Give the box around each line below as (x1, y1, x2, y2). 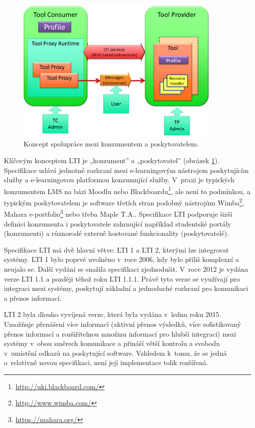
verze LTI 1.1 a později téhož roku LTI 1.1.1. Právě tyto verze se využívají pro (4, 273, 240, 284)
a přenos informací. (4, 292, 62, 303)
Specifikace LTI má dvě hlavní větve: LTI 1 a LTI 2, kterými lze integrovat (4, 244, 229, 255)
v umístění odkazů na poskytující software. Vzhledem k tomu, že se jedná (4, 347, 227, 358)
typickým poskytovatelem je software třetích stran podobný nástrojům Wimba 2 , (4, 196, 244, 207)
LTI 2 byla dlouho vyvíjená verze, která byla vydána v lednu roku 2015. (4, 309, 221, 319)
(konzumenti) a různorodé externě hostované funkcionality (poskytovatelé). (4, 228, 229, 238)
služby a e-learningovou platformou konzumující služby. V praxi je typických (4, 174, 235, 185)
